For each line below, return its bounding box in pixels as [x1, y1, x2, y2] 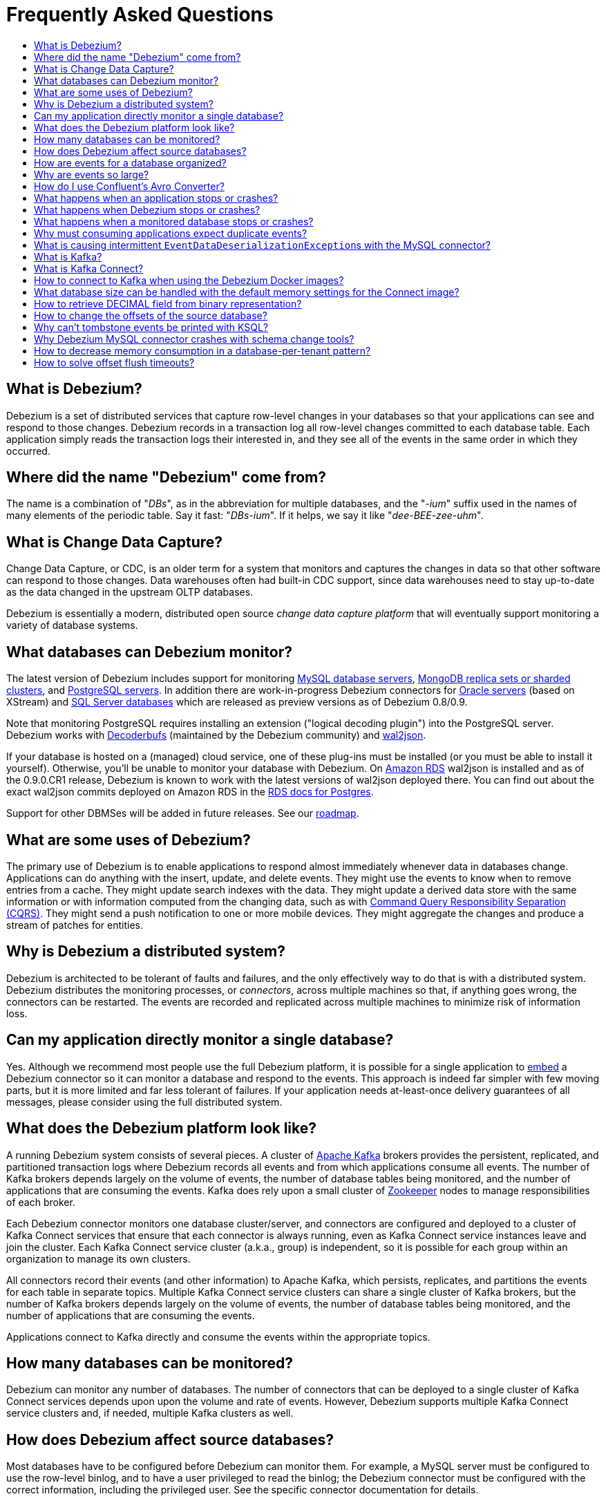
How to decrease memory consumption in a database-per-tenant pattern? [34, 344, 371, 357]
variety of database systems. [6, 619, 138, 632]
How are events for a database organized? [34, 156, 227, 169]
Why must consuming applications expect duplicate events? [34, 227, 307, 239]
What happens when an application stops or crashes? [34, 191, 278, 204]
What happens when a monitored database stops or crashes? [34, 215, 314, 227]
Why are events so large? [34, 168, 149, 180]
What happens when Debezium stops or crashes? [34, 203, 261, 216]
